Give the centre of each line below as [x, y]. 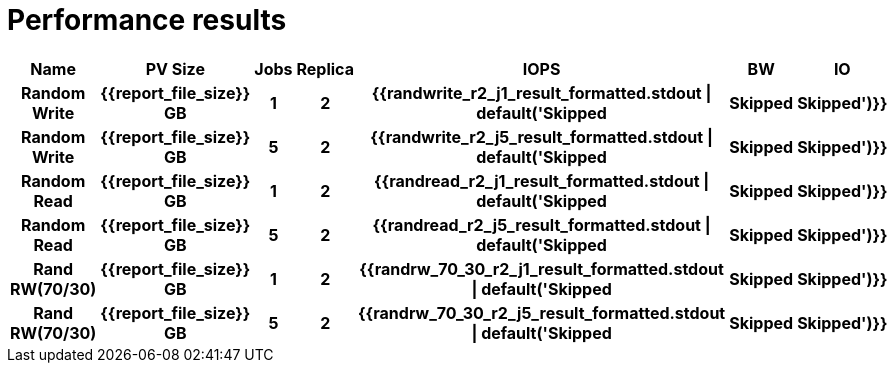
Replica [325, 68]
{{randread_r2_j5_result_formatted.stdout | [541, 224]
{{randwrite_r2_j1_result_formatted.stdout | [541, 92]
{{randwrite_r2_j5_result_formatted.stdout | [541, 136]
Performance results [147, 20]
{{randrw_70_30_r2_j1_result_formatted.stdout [541, 268]
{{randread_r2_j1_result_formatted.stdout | [541, 180]
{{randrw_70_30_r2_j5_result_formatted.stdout [541, 312]
